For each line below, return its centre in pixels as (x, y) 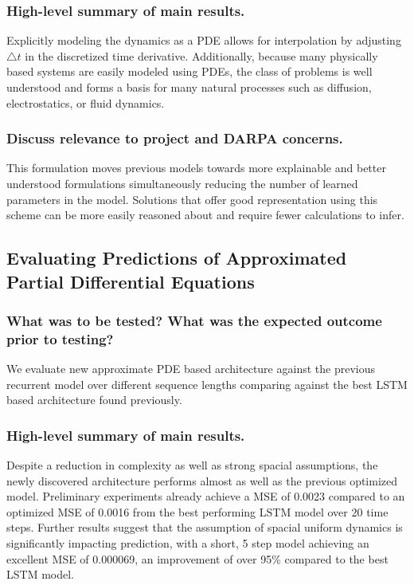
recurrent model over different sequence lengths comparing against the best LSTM (207, 384)
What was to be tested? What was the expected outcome (194, 320)
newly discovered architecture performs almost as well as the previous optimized (202, 480)
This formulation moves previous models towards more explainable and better (196, 168)
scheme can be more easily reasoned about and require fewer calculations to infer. (205, 215)
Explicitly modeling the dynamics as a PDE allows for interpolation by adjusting (204, 40)
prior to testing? (60, 338)
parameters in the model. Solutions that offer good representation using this (192, 199)
